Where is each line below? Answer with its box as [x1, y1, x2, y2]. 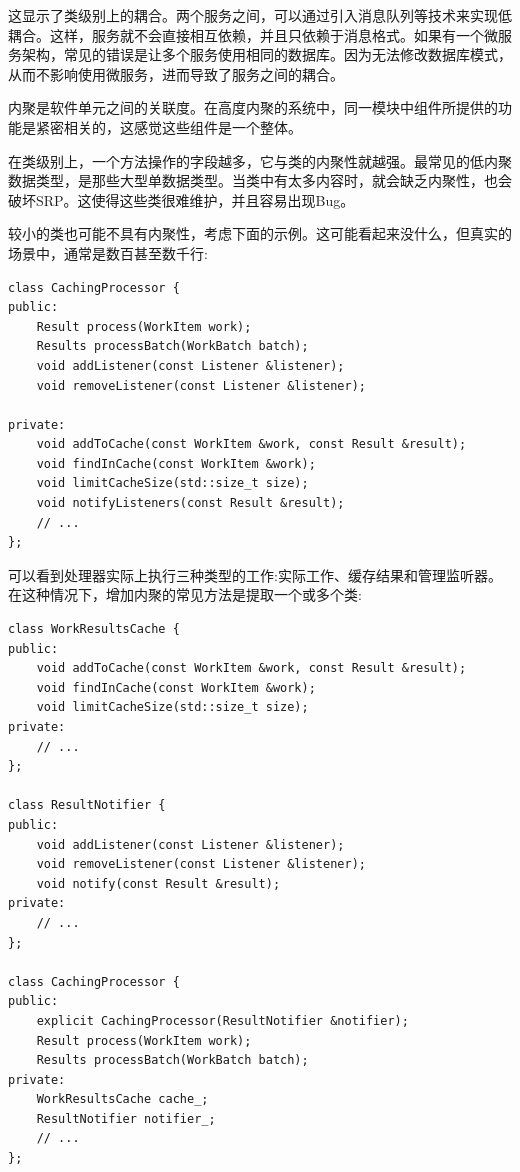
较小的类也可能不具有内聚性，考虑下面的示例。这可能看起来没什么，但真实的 [8, 223, 512, 244]
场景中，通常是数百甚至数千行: [8, 242, 208, 263]
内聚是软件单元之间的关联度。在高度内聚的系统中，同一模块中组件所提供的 [8, 97, 498, 118]
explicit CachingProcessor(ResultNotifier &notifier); [36, 1013, 409, 1028]
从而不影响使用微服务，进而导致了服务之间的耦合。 [8, 63, 344, 84]
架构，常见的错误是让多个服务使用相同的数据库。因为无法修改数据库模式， [21, 44, 512, 65]
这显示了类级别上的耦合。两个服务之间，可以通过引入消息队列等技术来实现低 [8, 5, 512, 25]
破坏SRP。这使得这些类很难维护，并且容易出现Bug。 [8, 189, 355, 210]
